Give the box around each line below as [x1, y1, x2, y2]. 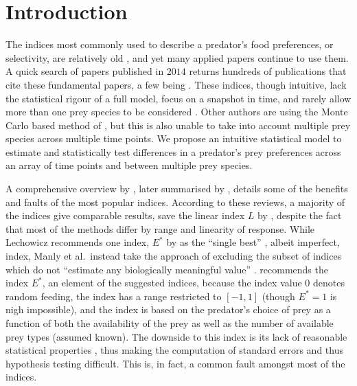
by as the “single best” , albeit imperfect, [166, 235, 340, 249]
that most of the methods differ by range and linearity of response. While [5, 221, 315, 236]
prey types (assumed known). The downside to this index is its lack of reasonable [5, 329, 347, 343]
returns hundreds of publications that [189, 64, 347, 78]
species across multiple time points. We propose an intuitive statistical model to [5, 131, 342, 146]
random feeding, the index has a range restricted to [5, 288, 222, 303]
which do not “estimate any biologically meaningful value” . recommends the [5, 262, 328, 276]
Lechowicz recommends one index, [5, 235, 150, 249]
